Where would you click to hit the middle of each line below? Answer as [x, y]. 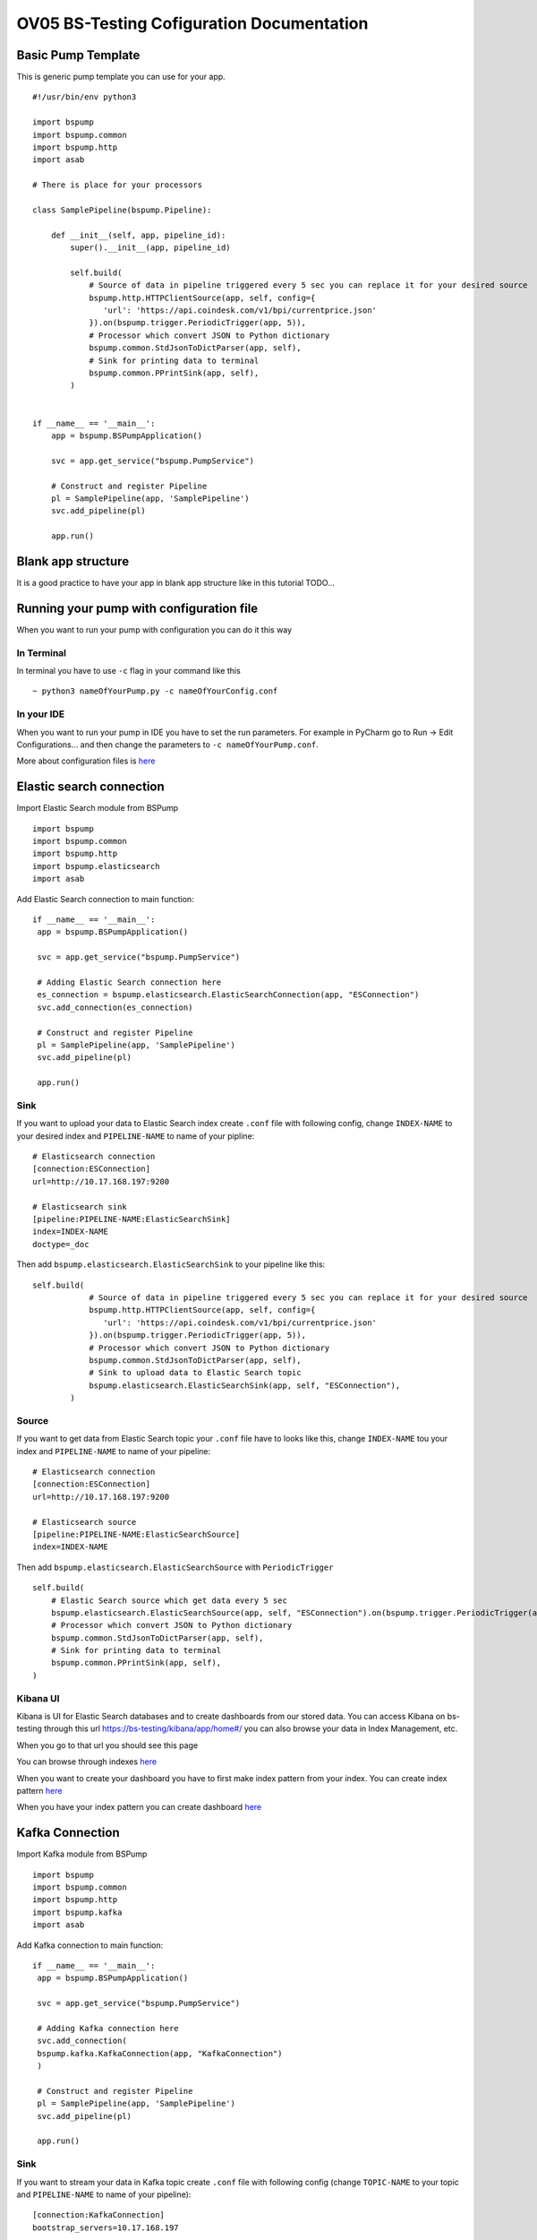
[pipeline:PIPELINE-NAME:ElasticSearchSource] [136, 1534]
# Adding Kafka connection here [108, 2028]
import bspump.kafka [77, 1912]
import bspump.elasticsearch [96, 866]
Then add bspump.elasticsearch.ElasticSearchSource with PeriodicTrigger [175, 1567]
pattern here [39, 1790]
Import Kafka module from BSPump [82, 1854]
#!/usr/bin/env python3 [85, 97]
